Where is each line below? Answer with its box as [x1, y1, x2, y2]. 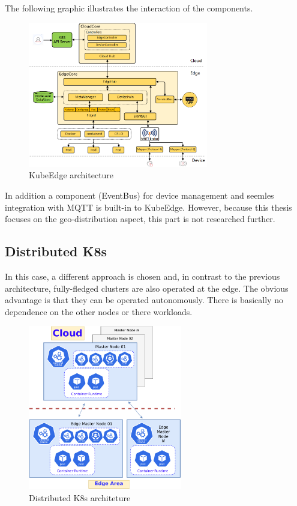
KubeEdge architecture [29, 169, 114, 181]
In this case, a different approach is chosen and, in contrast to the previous [5, 270, 280, 283]
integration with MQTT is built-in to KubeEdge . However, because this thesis [5, 200, 292, 213]
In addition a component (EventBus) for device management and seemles [5, 189, 274, 202]
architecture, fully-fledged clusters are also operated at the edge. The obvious [5, 282, 289, 294]
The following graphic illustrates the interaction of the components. [5, 2, 253, 14]
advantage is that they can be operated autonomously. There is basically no [5, 294, 283, 306]
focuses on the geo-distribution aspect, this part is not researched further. [5, 212, 275, 225]
